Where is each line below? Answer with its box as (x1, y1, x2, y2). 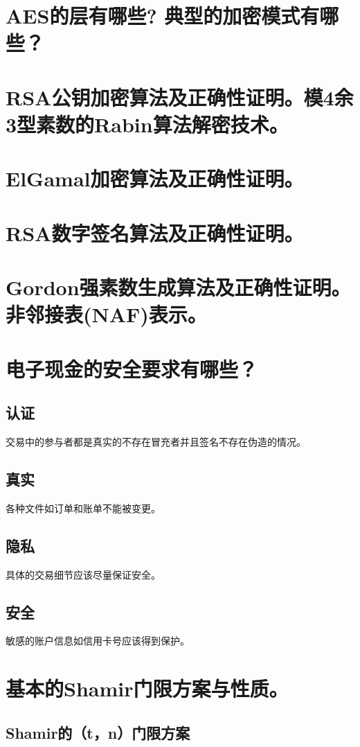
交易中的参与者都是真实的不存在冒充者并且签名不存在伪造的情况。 (6, 434, 306, 449)
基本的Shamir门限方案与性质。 (6, 674, 289, 703)
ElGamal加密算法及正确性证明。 (6, 164, 304, 193)
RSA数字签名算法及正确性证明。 (6, 218, 304, 247)
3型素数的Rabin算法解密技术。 (6, 109, 289, 138)
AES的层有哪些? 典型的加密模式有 (6, 1, 320, 30)
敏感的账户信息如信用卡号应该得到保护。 (6, 633, 190, 648)
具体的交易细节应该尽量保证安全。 (6, 567, 161, 581)
